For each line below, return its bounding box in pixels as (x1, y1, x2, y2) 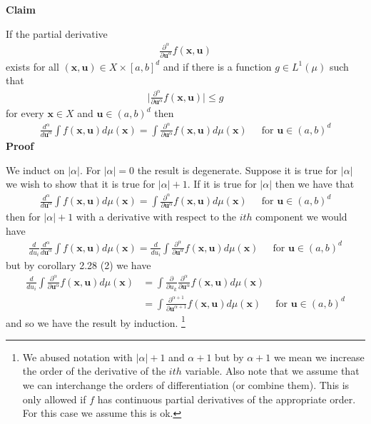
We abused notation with (22, 349, 133, 364)
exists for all (6, 59, 59, 74)
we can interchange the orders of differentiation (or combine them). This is (22, 378, 350, 393)
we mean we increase (273, 349, 365, 364)
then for (6, 209, 41, 224)
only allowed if (22, 391, 86, 406)
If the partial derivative (6, 26, 108, 41)
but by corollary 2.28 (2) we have (6, 258, 151, 273)
